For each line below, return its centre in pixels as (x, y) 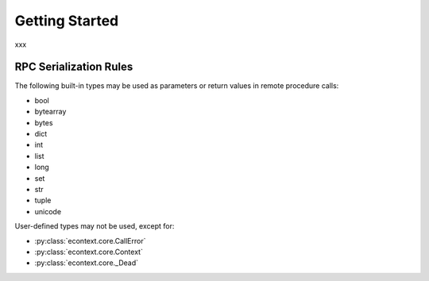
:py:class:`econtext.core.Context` (89, 252)
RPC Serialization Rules (74, 67)
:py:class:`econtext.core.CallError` (90, 241)
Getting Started (67, 21)
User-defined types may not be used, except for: (95, 226)
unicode (48, 211)
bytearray (50, 112)
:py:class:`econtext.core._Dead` (87, 263)
